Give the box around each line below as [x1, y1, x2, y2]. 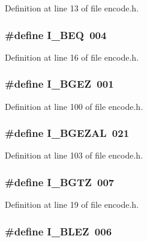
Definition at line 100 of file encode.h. [5, 100, 143, 112]
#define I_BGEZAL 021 [5, 126, 130, 141]
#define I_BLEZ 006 [5, 223, 112, 238]
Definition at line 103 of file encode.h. [5, 149, 143, 162]
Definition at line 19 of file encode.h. [5, 198, 139, 211]
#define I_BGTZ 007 [5, 174, 115, 189]
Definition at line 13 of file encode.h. [5, 2, 139, 14]
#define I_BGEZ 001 [5, 76, 114, 91]
